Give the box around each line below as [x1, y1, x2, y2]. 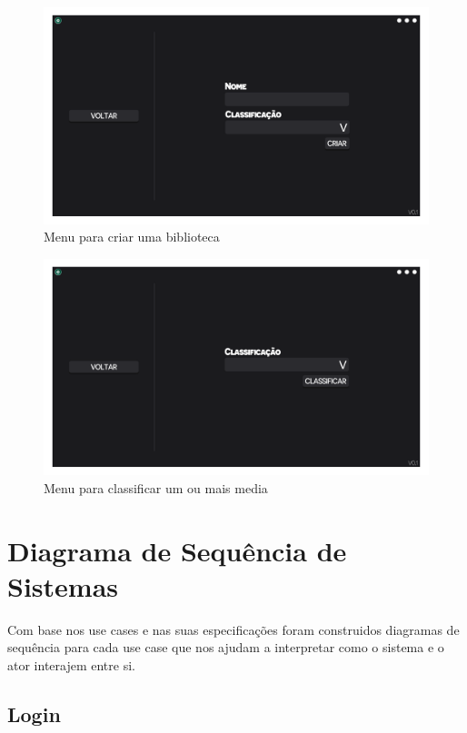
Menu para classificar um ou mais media [44, 478, 268, 497]
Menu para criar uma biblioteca [44, 227, 220, 246]
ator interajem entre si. [7, 655, 135, 674]
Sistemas [7, 567, 118, 604]
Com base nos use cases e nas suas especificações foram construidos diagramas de [7, 619, 460, 639]
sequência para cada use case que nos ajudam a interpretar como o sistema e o [7, 638, 444, 657]
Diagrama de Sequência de [7, 531, 347, 569]
